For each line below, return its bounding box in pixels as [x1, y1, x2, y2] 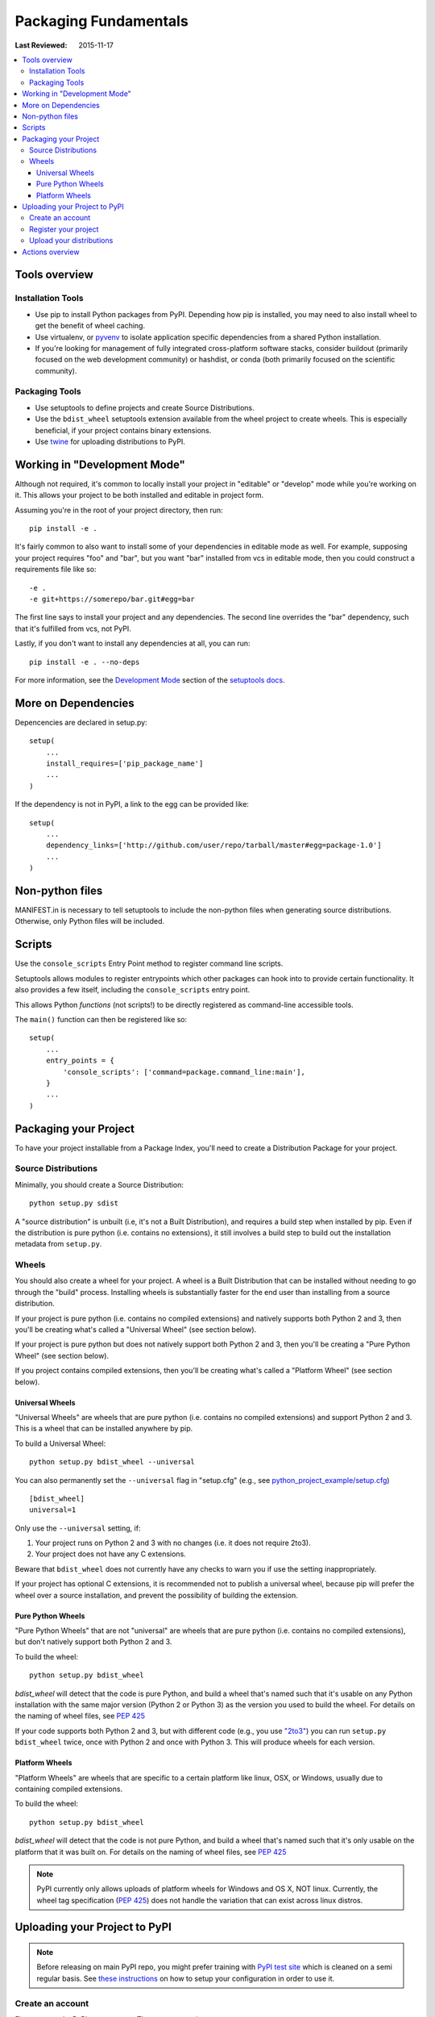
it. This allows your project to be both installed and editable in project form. [14, 491, 264, 500]
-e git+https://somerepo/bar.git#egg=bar [29, 595, 195, 604]
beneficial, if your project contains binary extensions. [35, 425, 212, 435]
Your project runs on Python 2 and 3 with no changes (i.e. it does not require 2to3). [35, 1538, 311, 1548]
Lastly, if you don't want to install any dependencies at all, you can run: [14, 638, 251, 649]
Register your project [29, 224, 99, 234]
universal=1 [29, 1505, 77, 1514]
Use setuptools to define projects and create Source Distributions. [35, 403, 255, 412]
